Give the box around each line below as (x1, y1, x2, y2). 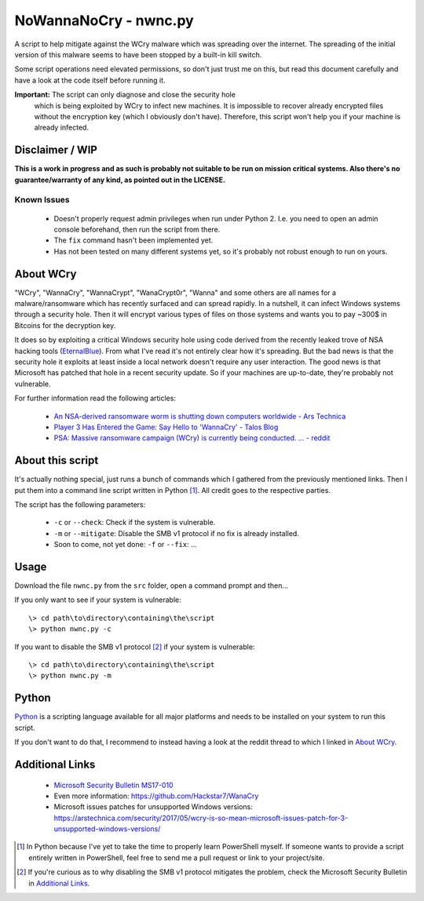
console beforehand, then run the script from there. (53, 224, 221, 234)
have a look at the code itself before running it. (14, 75, 166, 85)
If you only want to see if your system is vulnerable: (14, 595, 181, 604)
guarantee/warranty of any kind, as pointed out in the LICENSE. (14, 175, 225, 184)
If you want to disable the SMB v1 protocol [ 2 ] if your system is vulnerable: (14, 642, 255, 651)
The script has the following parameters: (14, 499, 146, 509)
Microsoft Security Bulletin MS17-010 (53, 780, 174, 790)
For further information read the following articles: (14, 393, 177, 403)
